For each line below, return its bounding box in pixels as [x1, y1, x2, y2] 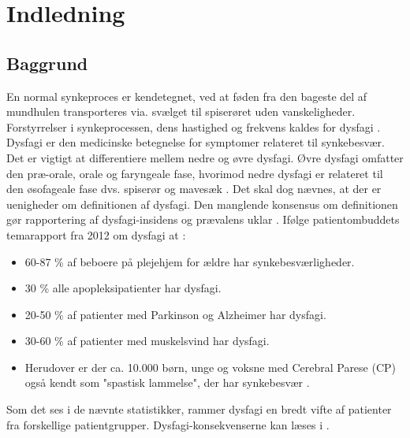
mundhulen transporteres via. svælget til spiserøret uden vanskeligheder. [6, 103, 356, 120]
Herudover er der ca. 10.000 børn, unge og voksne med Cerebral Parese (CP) [24, 358, 397, 375]
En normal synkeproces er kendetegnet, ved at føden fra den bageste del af [6, 87, 367, 104]
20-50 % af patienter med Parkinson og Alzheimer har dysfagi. [24, 306, 326, 322]
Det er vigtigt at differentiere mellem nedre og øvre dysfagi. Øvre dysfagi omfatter [6, 149, 404, 165]
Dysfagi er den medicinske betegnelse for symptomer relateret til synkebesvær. [6, 134, 385, 150]
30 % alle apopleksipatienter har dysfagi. [24, 280, 222, 296]
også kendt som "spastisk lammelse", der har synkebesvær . [24, 374, 310, 391]
